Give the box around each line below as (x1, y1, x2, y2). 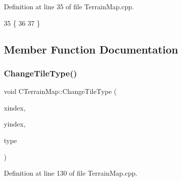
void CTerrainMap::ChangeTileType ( (4, 86, 117, 96)
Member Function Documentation (4, 41, 179, 56)
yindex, (4, 119, 26, 129)
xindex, (4, 102, 26, 112)
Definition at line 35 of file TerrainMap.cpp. (4, 1, 134, 11)
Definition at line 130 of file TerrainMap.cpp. (4, 168, 137, 178)
